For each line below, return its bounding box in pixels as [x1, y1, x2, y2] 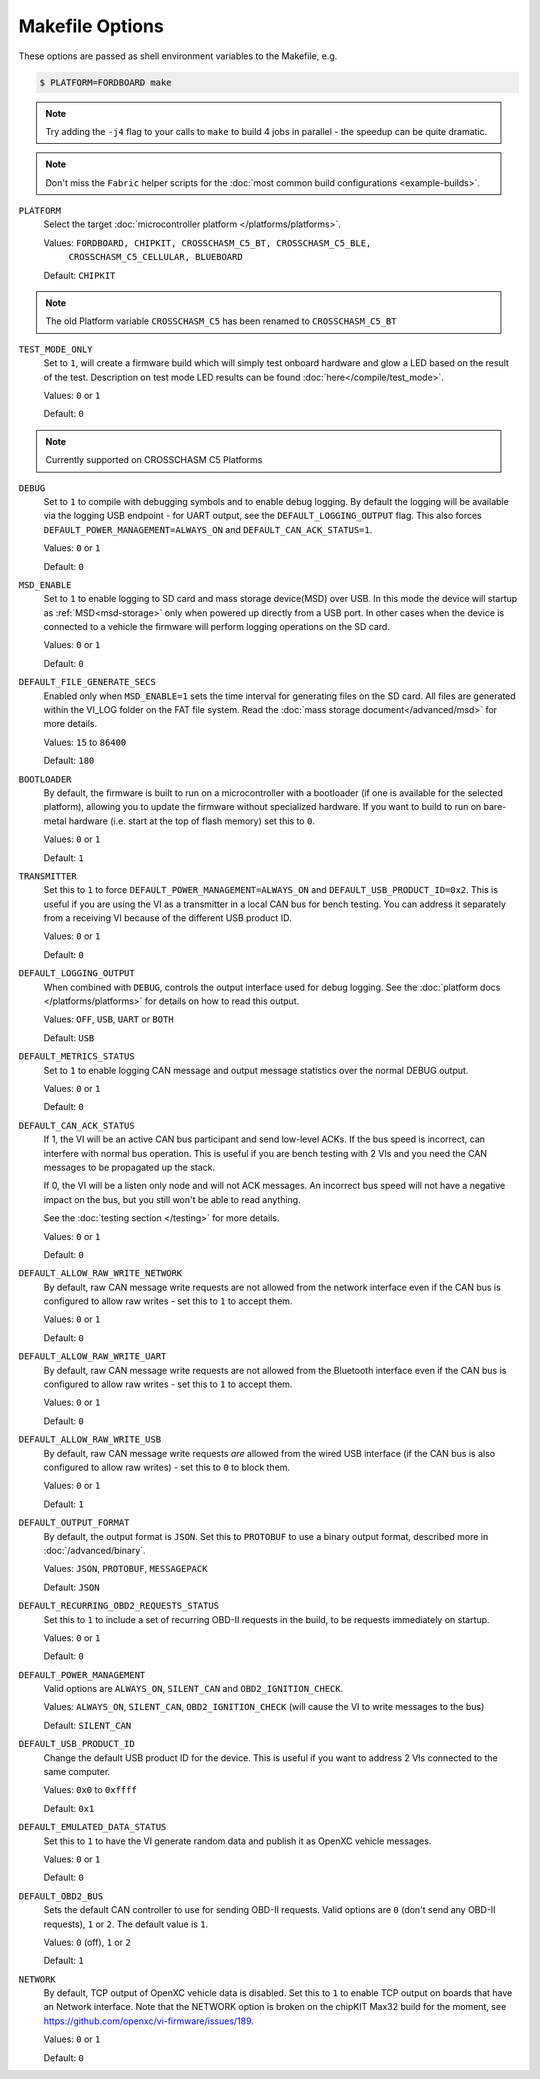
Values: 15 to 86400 [43, 736, 127, 748]
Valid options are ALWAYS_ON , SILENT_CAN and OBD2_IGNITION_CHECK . [43, 1683, 344, 1695]
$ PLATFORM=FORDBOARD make [39, 76, 172, 88]
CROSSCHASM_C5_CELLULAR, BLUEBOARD [68, 251, 244, 263]
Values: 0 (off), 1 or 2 [43, 1936, 132, 1948]
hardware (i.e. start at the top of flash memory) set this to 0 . [68, 815, 315, 827]
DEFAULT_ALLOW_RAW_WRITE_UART [18, 1351, 167, 1362]
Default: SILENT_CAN [43, 1719, 132, 1731]
